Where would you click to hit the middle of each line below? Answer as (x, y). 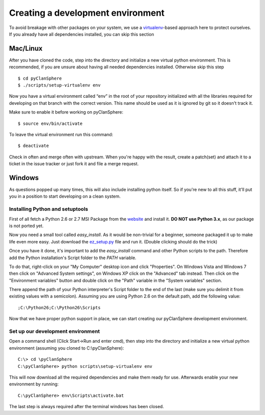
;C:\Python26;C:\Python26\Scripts (59, 308)
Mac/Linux (26, 48)
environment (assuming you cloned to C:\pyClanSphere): (66, 348)
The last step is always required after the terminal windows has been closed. (87, 407)
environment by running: (34, 384)
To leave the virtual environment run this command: (61, 134)
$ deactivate (33, 146)
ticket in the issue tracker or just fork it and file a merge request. (74, 164)
